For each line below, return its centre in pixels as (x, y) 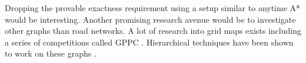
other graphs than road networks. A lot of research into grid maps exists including (153, 31)
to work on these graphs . (51, 53)
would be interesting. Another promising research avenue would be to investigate (150, 19)
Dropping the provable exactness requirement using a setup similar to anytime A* (153, 8)
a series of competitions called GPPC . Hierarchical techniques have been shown (149, 42)
